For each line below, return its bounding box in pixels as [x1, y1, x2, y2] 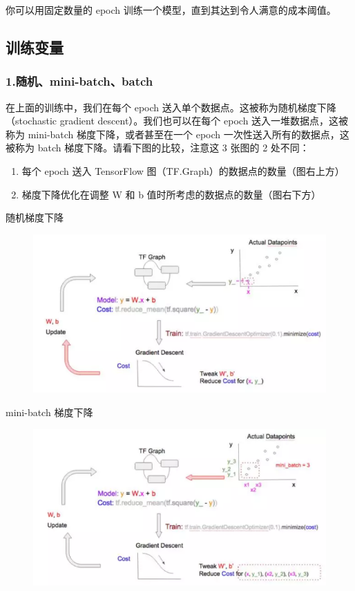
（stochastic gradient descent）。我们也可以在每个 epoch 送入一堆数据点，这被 [6, 113, 349, 128]
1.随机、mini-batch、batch [6, 73, 153, 90]
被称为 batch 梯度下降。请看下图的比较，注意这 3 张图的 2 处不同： [6, 140, 309, 155]
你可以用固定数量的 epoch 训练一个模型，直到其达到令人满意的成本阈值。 [6, 3, 336, 17]
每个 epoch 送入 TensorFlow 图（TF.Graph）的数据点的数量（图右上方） [21, 163, 345, 178]
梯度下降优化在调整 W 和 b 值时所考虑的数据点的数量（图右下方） [21, 187, 321, 201]
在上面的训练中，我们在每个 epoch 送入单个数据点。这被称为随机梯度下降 [6, 100, 336, 114]
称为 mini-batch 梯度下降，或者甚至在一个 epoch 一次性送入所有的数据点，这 [6, 126, 349, 141]
